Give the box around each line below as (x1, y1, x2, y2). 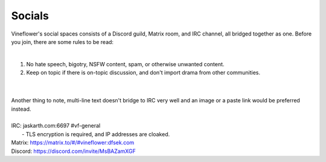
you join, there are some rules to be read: (11, 38, 114, 45)
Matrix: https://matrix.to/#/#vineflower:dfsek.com (11, 139, 135, 146)
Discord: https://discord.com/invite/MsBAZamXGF (11, 148, 136, 155)
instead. (11, 105, 31, 113)
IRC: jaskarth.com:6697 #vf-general (11, 122, 101, 129)
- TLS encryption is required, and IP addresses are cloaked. (22, 130, 170, 138)
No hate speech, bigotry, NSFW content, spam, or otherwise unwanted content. (26, 60, 225, 67)
